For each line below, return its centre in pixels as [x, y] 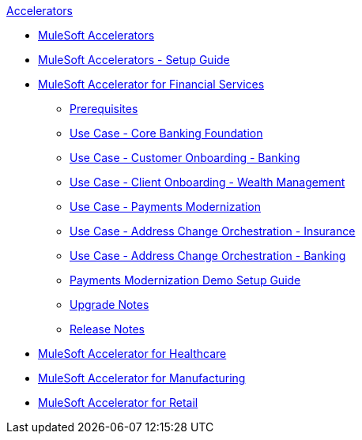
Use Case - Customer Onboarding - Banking [185, 158]
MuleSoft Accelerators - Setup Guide [134, 60]
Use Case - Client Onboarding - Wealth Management [207, 182]
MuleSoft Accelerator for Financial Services [151, 84]
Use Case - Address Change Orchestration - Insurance [213, 231]
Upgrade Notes [109, 305]
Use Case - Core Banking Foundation [166, 133]
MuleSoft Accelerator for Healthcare [132, 354]
